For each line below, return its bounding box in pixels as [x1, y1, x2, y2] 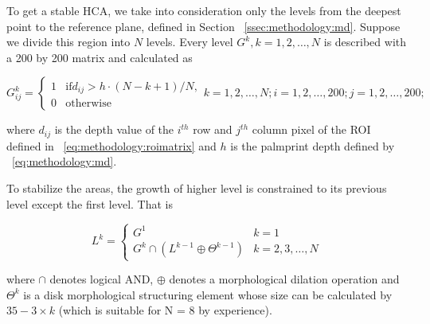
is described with [323, 33, 407, 50]
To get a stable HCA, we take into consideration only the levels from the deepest [6, 2, 401, 18]
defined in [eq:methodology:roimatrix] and [6, 137, 217, 154]
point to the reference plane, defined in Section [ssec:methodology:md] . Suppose [6, 18, 401, 34]
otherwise [65, 98, 111, 110]
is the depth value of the [54, 121, 174, 138]
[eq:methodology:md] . [12, 153, 117, 170]
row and [193, 121, 233, 138]
